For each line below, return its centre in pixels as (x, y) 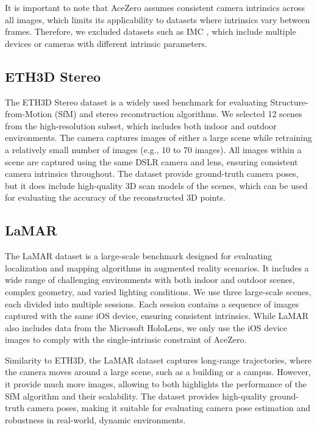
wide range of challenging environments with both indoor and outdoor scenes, (150, 280)
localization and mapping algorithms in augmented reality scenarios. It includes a (157, 267)
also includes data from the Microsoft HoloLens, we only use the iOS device (146, 327)
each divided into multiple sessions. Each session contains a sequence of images (152, 303)
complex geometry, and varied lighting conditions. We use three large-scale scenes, (158, 291)
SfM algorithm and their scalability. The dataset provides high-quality (136, 396)
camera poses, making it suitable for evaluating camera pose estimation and (169, 408)
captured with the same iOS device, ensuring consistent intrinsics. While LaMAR (157, 316)
